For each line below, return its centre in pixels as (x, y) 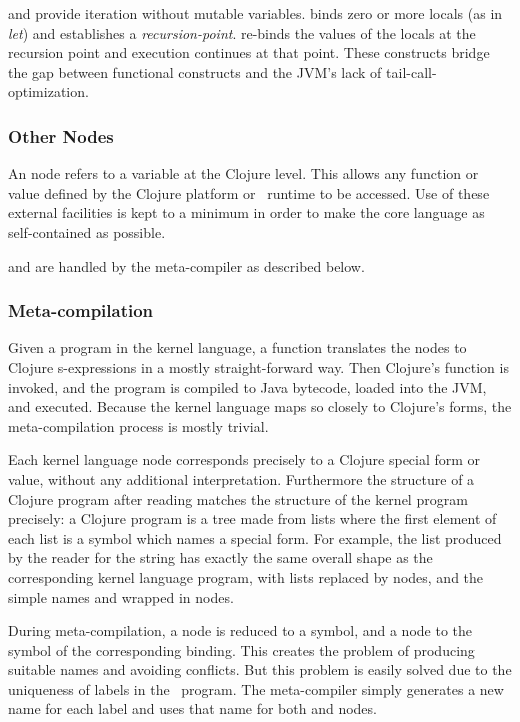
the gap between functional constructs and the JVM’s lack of (195, 71)
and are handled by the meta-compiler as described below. (186, 265)
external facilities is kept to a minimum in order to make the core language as (246, 212)
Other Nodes (61, 135)
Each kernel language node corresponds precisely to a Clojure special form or (244, 459)
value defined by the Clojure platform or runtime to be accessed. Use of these (249, 192)
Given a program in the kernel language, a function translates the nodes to (237, 347)
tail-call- (411, 71)
